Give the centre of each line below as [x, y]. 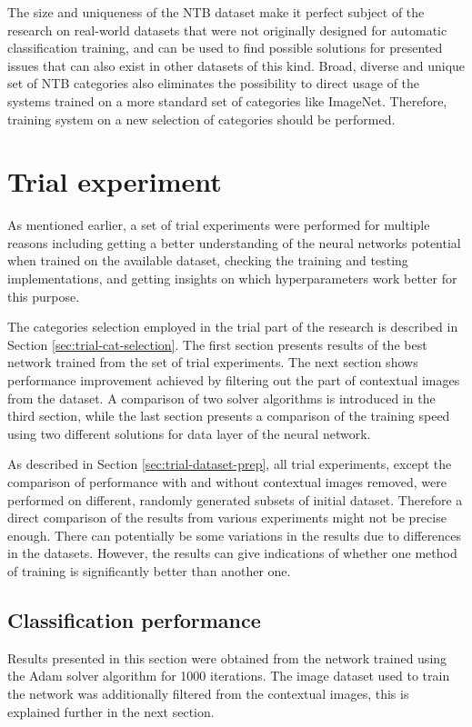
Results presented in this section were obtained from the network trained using [227, 657]
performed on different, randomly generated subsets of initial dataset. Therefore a [235, 499]
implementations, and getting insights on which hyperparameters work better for [232, 279]
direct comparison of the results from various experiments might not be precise [227, 518]
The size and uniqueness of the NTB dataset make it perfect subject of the [216, 12]
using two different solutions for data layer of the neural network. [189, 433]
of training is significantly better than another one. [149, 570]
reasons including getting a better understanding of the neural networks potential [234, 242]
